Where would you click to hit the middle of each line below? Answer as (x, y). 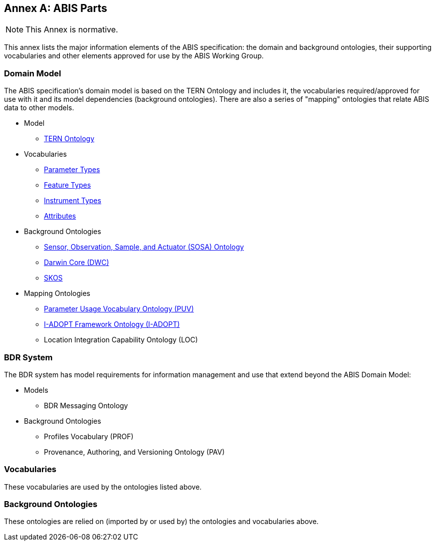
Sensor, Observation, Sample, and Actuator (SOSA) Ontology (144, 247)
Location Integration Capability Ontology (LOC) (121, 340)
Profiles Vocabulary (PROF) (89, 436)
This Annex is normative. (72, 30)
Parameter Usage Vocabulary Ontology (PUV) (119, 309)
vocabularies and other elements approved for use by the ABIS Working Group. (134, 56)
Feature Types (68, 185)
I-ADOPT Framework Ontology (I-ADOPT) (112, 324)
